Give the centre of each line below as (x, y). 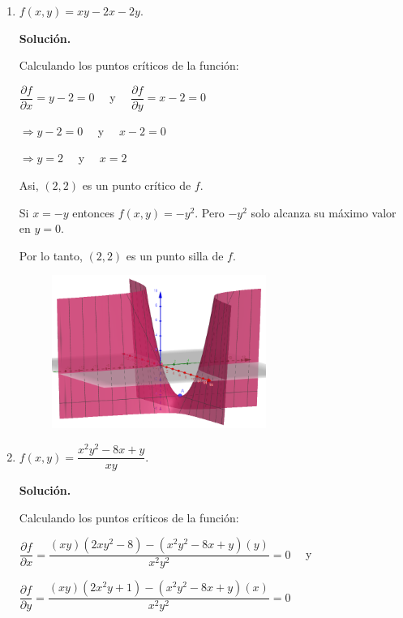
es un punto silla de (175, 255)
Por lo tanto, (51, 255)
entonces (94, 212)
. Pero (210, 212)
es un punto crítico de (137, 185)
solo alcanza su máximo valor (324, 212)
